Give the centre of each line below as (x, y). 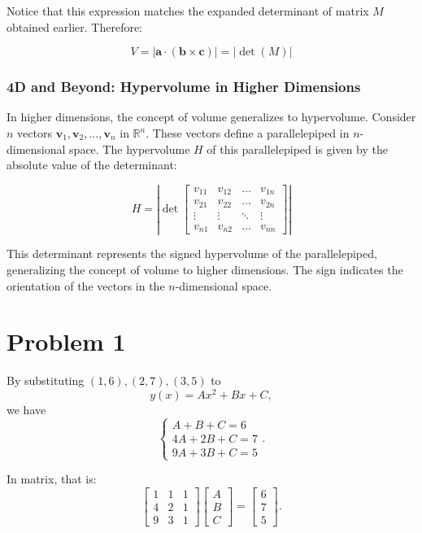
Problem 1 (66, 341)
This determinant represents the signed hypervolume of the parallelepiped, (192, 253)
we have (26, 410)
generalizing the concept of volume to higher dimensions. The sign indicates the (205, 270)
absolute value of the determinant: (92, 165)
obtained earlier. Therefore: (75, 26)
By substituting (46, 380)
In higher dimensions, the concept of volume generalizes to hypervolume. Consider (211, 117)
